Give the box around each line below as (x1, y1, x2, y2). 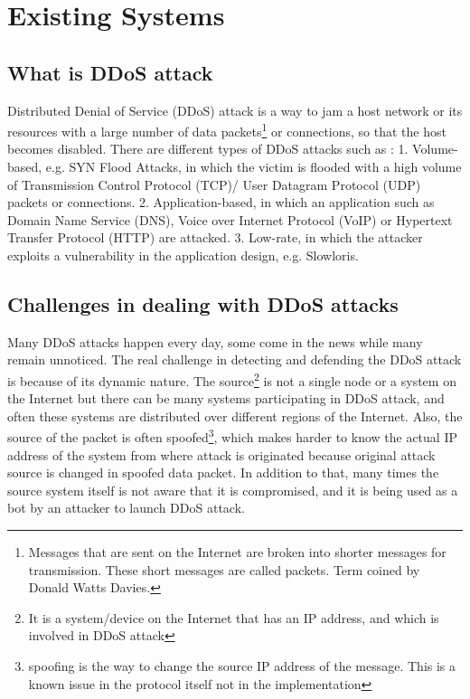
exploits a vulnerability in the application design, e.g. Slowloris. (7, 245, 359, 264)
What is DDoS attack (7, 58, 213, 86)
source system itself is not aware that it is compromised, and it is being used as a (7, 480, 458, 499)
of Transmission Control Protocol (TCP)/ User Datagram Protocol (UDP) (7, 175, 421, 194)
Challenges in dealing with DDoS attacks (7, 289, 399, 317)
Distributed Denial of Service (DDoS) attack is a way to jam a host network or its (7, 100, 463, 119)
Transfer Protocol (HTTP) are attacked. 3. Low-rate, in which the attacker (7, 228, 423, 247)
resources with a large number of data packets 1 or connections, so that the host (7, 119, 446, 140)
